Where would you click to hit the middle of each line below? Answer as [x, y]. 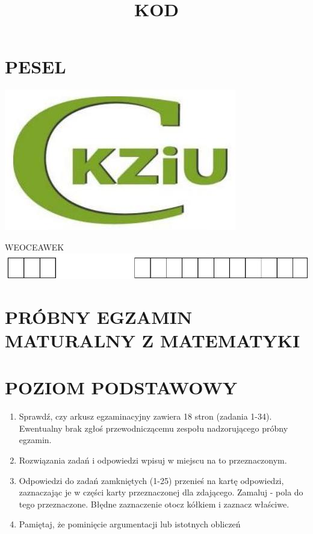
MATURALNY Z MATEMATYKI [153, 340]
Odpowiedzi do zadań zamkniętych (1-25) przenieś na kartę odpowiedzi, [151, 480]
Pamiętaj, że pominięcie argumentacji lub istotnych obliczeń [130, 524]
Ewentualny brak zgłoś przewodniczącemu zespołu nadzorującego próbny [153, 428]
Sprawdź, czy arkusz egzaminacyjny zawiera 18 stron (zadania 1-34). [145, 416]
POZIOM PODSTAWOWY [121, 387]
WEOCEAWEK [35, 247]
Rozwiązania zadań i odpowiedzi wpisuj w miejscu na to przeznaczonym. [153, 460]
